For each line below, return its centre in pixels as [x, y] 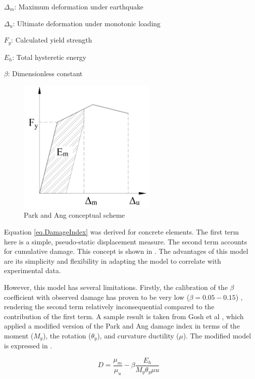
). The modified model [217, 335]
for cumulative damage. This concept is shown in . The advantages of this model [126, 251]
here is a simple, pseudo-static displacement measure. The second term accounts [126, 241]
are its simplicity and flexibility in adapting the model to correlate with [113, 261]
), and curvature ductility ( [138, 335]
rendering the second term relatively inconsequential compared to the [109, 307]
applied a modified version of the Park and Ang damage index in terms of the [122, 326]
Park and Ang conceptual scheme [75, 215]
